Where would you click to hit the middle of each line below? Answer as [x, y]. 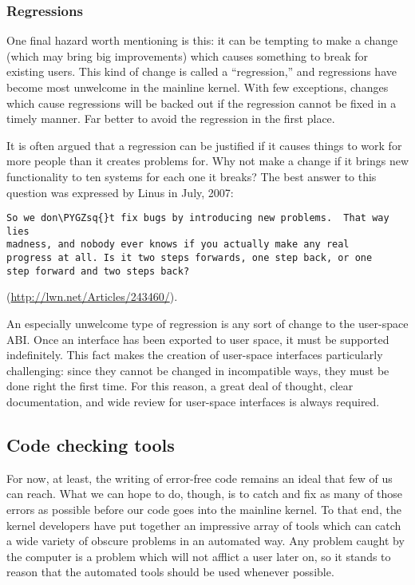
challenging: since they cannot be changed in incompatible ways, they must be [198, 370]
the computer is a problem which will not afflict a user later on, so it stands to [199, 556]
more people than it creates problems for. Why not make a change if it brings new [208, 161]
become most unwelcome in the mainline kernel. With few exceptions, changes [198, 87]
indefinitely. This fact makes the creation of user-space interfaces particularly [195, 355]
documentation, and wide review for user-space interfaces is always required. [193, 401]
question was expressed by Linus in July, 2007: [120, 192]
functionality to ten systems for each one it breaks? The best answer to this [192, 176]
